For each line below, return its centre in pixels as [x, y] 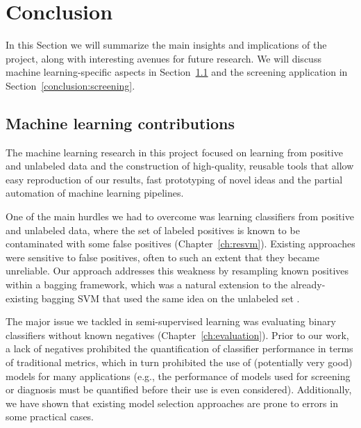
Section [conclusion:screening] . [70, 85]
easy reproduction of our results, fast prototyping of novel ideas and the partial [174, 179]
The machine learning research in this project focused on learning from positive [174, 152]
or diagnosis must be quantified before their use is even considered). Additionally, [179, 389]
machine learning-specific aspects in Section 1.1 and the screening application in [177, 72]
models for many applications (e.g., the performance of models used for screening [178, 376]
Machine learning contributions [120, 123]
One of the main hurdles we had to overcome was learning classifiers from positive [180, 216]
